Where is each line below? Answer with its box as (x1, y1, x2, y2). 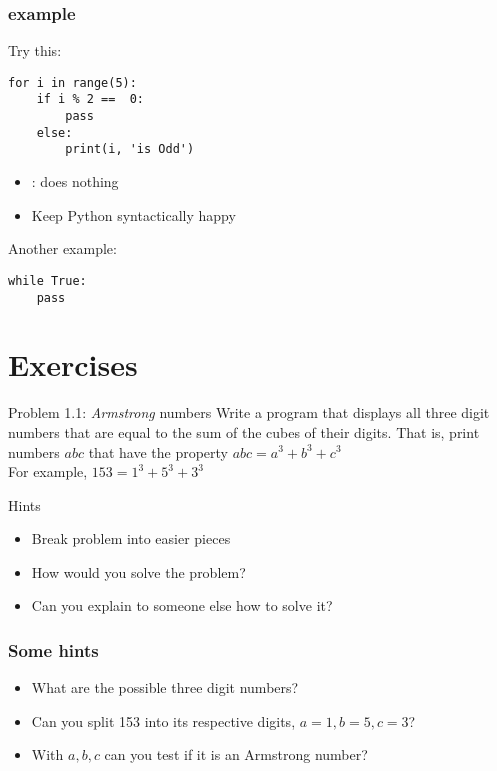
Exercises (8, 344, 138, 385)
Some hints (8, 637, 99, 662)
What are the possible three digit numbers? (31, 677, 299, 698)
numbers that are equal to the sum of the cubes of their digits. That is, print (8, 421, 480, 442)
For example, (8, 461, 88, 482)
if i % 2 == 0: (36, 92, 145, 107)
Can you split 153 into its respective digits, (31, 710, 296, 731)
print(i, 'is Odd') (65, 142, 195, 157)
